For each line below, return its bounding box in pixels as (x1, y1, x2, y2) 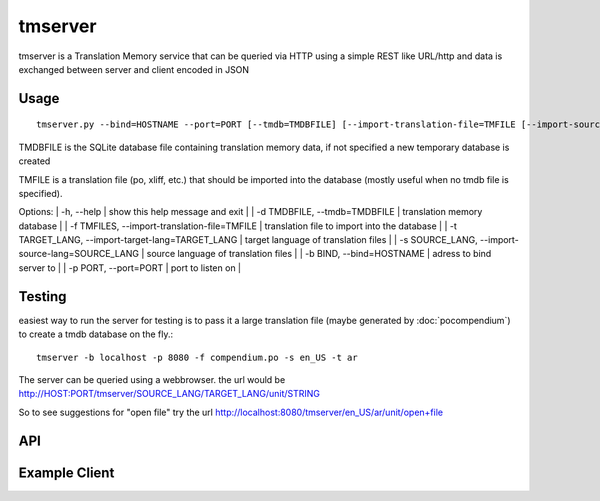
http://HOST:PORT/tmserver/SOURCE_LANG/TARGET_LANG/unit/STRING (18, 388, 320, 400)
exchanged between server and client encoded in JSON (18, 63, 250, 75)
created (18, 155, 51, 167)
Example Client (18, 464, 115, 481)
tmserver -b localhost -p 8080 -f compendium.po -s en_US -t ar (36, 351, 359, 363)
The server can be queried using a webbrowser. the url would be (18, 373, 286, 385)
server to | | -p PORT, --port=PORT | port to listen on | (18, 261, 242, 274)
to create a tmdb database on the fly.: (18, 328, 174, 340)
